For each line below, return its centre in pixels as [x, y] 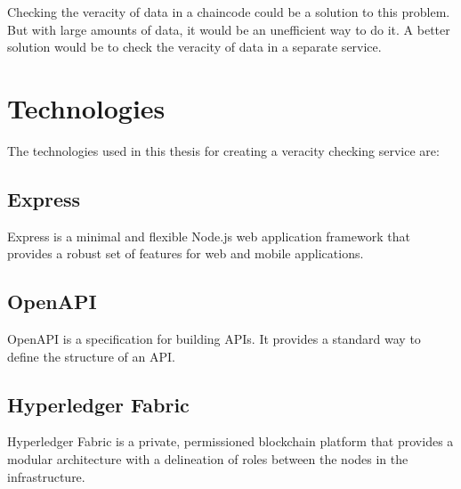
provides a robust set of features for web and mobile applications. [186, 253]
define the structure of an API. [91, 356]
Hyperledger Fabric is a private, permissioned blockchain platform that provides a [230, 441]
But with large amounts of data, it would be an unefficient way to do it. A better [229, 29]
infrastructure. [46, 476]
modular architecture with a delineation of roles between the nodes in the [208, 459]
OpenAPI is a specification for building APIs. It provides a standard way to [214, 339]
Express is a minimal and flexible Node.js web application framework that [209, 236]
